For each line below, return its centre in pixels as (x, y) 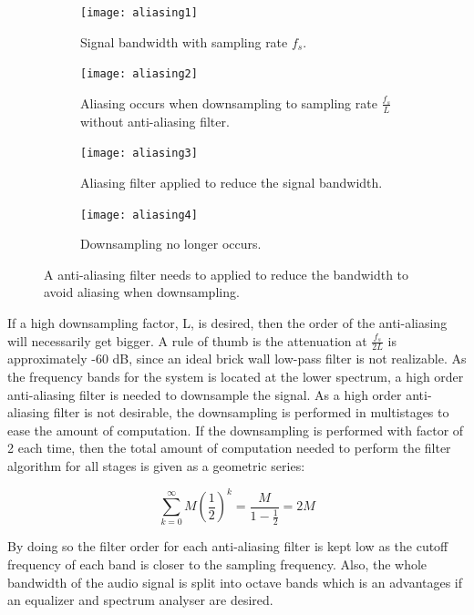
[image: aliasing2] (139, 74)
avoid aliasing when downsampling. (142, 292)
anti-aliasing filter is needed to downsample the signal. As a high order (205, 394)
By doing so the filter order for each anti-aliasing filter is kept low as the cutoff (228, 546)
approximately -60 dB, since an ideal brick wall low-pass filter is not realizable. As (237, 359)
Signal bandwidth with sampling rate (184, 41)
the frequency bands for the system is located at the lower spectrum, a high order (236, 377)
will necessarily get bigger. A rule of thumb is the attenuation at (187, 340)
